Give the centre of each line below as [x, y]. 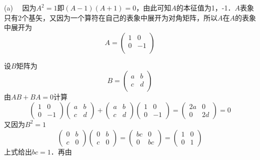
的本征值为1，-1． [205, 7]
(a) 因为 [20, 7]
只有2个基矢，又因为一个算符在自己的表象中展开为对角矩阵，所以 [111, 17]
